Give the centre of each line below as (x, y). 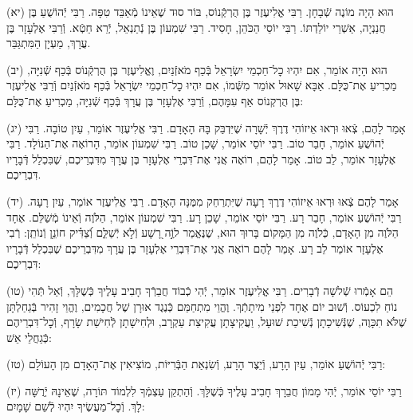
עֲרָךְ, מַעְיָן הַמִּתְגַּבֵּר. (49, 43)
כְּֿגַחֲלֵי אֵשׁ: (29, 337)
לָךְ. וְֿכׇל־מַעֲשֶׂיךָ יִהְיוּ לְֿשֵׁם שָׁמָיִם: (76, 406)
